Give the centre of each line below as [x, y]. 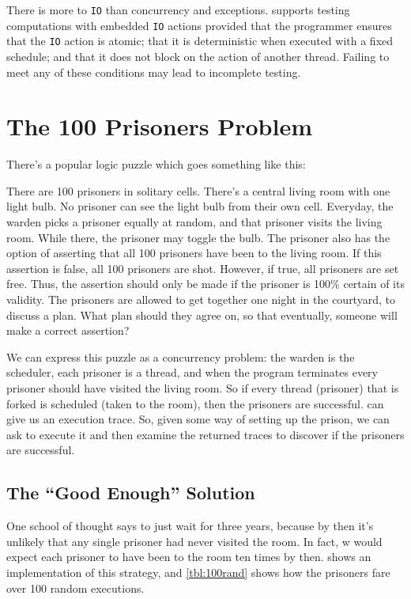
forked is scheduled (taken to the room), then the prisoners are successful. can [195, 403]
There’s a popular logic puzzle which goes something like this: [156, 164]
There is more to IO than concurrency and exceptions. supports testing [178, 9]
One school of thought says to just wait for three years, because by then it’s [190, 526]
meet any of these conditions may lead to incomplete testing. [154, 72]
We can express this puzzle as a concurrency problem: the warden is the [181, 356]
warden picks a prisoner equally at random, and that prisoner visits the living [194, 222]
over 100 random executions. [75, 588]
